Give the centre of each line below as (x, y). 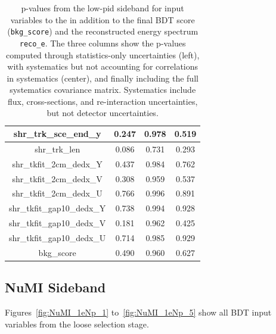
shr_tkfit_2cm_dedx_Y (57, 163)
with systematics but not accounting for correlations (103, 66)
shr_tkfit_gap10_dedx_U (58, 237)
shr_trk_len (58, 149)
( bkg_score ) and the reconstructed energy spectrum (103, 31)
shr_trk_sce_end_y (57, 134)
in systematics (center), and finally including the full (103, 78)
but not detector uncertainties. (103, 113)
